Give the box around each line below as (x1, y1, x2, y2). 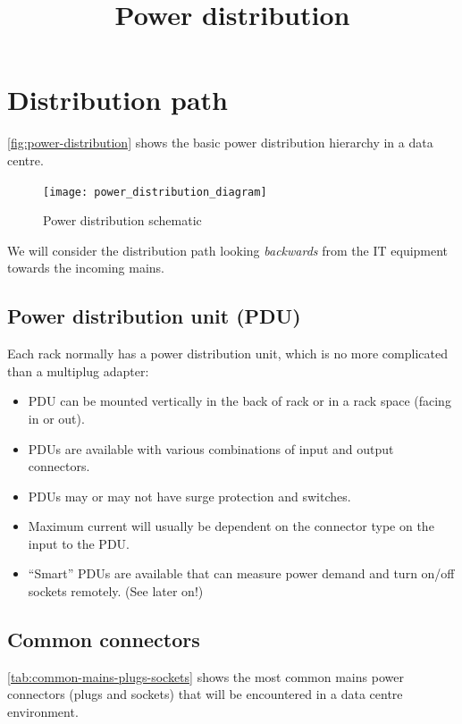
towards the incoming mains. (7, 258, 164, 277)
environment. (7, 703, 79, 721)
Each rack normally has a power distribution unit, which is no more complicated (7, 344, 448, 363)
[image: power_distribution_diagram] (43, 185, 267, 198)
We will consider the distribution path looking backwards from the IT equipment (7, 240, 449, 259)
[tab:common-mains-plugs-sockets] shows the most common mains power (7, 667, 404, 686)
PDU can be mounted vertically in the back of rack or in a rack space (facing (28, 391, 451, 410)
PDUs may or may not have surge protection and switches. (28, 486, 351, 505)
